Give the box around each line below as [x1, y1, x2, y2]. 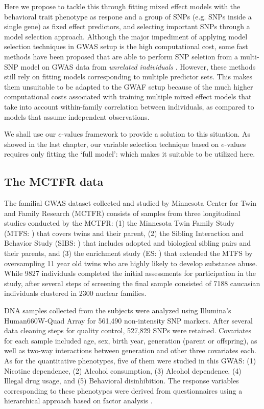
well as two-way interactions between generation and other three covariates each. [4, 345, 256, 356]
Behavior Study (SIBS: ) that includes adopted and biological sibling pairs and [4, 238, 251, 248]
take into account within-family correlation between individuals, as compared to [4, 101, 254, 112]
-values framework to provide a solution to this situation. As [61, 128, 251, 139]
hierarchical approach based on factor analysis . [4, 395, 153, 406]
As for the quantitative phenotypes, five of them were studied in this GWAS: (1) [4, 355, 256, 366]
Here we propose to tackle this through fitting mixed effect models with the [4, 1, 241, 11]
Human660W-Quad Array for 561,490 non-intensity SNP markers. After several [4, 315, 253, 326]
